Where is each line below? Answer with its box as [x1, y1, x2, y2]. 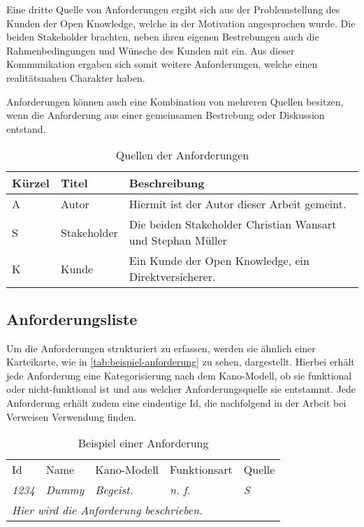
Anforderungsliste [6, 308, 138, 329]
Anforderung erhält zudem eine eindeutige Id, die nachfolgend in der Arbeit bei [6, 395, 347, 410]
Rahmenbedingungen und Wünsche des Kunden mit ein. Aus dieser [6, 43, 295, 57]
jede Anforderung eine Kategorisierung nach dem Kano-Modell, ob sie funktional [6, 368, 352, 382]
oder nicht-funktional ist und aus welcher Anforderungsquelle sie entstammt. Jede [6, 382, 356, 396]
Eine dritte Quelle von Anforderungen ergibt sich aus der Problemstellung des [6, 2, 340, 16]
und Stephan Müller [129, 232, 227, 249]
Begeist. [95, 482, 133, 498]
